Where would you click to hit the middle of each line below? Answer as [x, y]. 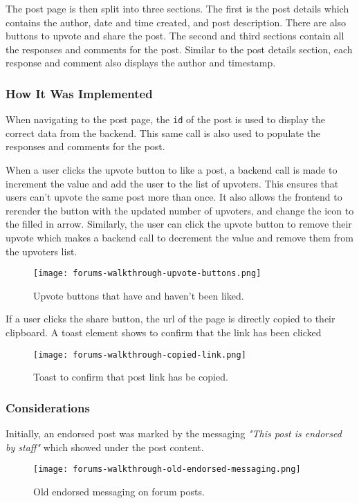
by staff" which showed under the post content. [105, 447]
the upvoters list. [42, 251]
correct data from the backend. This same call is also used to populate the [163, 132]
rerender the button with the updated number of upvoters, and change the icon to [180, 210]
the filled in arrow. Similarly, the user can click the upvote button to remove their [179, 224]
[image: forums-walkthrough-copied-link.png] [140, 355]
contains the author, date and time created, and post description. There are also [176, 22]
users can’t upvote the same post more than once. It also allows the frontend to [174, 197]
